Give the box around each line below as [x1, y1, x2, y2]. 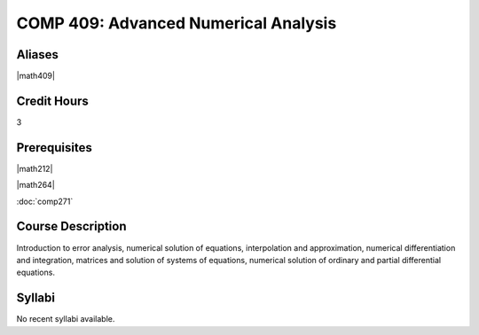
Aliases [16, 47, 59, 62]
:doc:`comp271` [16, 196, 74, 206]
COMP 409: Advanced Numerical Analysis [16, 13, 337, 33]
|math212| [16, 163, 53, 174]
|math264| [16, 180, 55, 191]
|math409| [16, 71, 55, 82]
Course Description [16, 219, 127, 234]
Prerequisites [16, 140, 92, 155]
